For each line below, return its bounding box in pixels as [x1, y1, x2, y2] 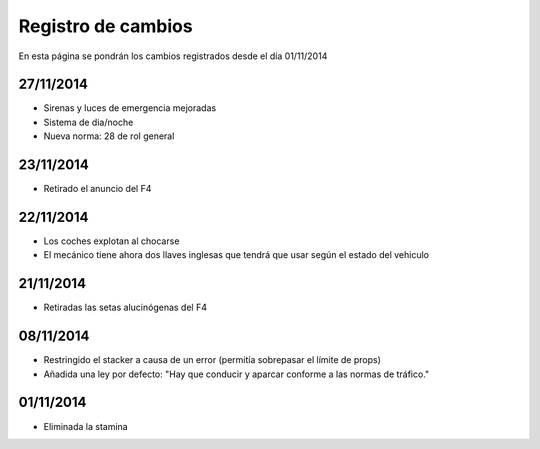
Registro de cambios [18, 15, 194, 37]
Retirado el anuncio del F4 [43, 183, 152, 195]
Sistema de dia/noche [43, 116, 134, 128]
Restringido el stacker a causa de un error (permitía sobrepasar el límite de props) [43, 354, 382, 366]
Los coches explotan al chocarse [43, 235, 180, 247]
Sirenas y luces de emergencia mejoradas [43, 102, 217, 114]
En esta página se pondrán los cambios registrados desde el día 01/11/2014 [18, 50, 328, 62]
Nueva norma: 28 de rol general [43, 130, 175, 142]
